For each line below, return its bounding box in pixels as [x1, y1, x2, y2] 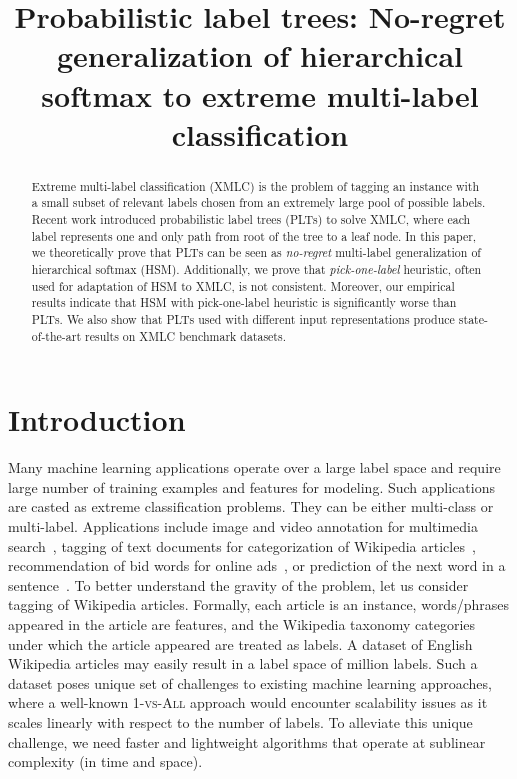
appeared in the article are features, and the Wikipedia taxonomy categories [8, 613, 476, 634]
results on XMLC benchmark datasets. [85, 327, 286, 344]
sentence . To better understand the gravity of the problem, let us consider [8, 574, 469, 595]
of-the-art [31, 327, 82, 344]
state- [458, 310, 488, 327]
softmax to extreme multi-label [41, 74, 479, 115]
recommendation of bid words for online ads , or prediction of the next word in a [8, 555, 506, 576]
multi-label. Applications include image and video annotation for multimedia [8, 516, 478, 537]
